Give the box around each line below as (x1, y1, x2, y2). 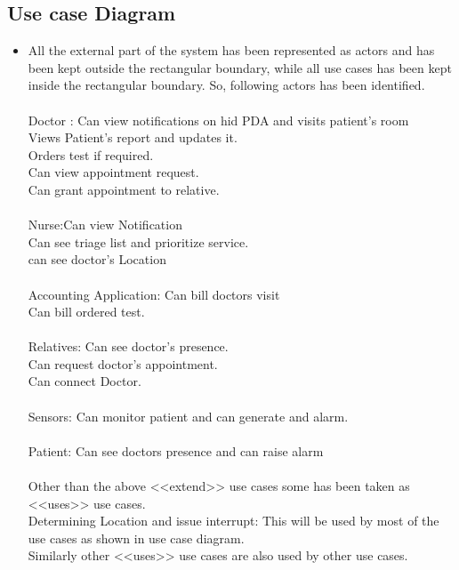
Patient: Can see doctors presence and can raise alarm (28, 441, 324, 460)
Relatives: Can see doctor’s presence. (28, 337, 229, 356)
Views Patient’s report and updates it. (28, 128, 238, 147)
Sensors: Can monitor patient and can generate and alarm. (28, 406, 349, 425)
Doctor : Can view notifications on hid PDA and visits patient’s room (28, 110, 409, 129)
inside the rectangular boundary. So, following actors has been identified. (28, 76, 425, 94)
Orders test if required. (28, 145, 154, 164)
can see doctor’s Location (28, 250, 166, 269)
